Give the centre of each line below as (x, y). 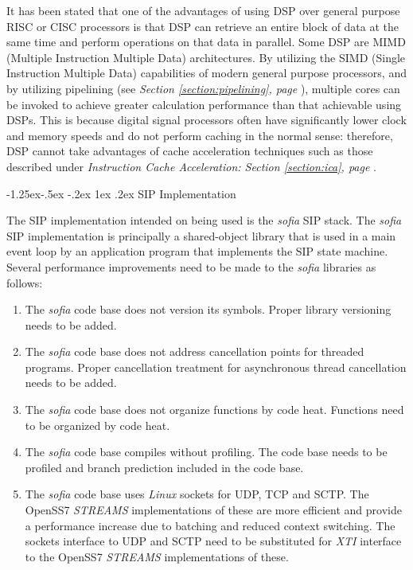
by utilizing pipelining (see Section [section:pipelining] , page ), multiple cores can (203, 88)
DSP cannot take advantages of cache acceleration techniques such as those (190, 151)
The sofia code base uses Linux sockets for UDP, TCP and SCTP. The (197, 494)
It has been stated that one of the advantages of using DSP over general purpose (203, 10)
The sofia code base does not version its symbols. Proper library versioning (208, 309)
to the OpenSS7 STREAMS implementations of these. (157, 556)
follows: (25, 282)
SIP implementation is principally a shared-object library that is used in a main (201, 235)
